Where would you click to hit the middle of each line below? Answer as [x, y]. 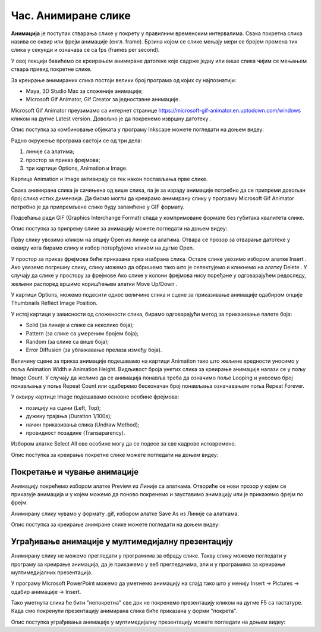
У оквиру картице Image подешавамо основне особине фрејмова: [95, 397]
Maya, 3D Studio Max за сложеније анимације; [84, 91]
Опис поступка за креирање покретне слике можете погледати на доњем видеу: [115, 454]
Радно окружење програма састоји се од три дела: [76, 141]
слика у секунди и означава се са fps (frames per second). [85, 50]
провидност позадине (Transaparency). [75, 432]
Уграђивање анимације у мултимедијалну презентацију [122, 542]
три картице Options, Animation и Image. [77, 168]
